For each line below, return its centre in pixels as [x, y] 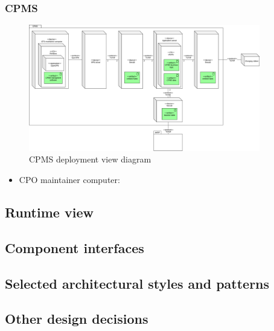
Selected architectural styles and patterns [137, 283]
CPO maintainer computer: [69, 180]
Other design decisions [77, 319]
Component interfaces [75, 247]
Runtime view [49, 212]
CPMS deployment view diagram [90, 159]
